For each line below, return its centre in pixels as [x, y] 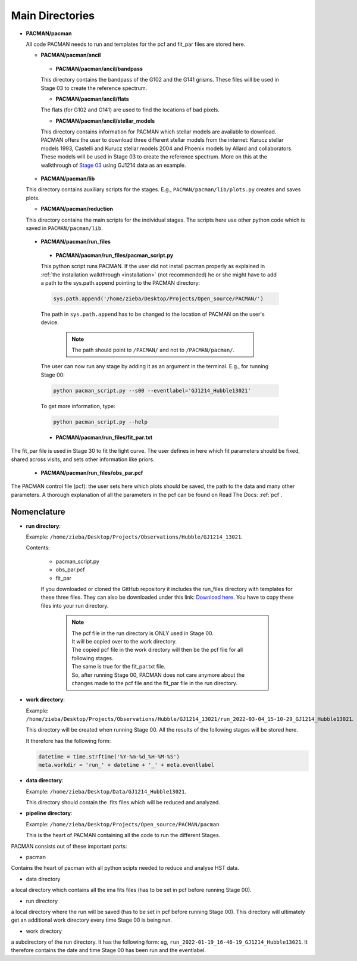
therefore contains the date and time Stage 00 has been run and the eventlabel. [109, 950]
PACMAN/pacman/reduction [77, 209]
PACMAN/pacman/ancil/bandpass [99, 69]
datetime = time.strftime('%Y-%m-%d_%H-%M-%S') [109, 756]
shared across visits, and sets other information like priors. [83, 459]
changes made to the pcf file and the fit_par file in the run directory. [155, 683]
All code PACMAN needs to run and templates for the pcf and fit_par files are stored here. [136, 44]
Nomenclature [38, 511]
